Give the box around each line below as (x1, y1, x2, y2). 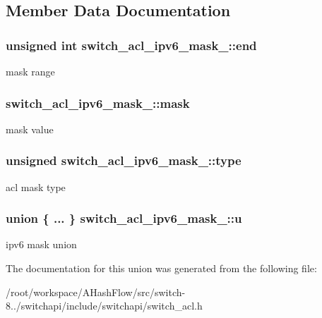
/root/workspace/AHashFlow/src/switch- (6, 284, 186, 299)
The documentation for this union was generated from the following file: (6, 261, 317, 276)
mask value (6, 121, 54, 136)
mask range (6, 64, 55, 78)
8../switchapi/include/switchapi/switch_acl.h (6, 298, 203, 313)
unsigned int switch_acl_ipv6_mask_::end (6, 36, 257, 54)
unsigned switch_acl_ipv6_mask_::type (6, 152, 241, 169)
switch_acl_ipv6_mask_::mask (6, 94, 190, 111)
